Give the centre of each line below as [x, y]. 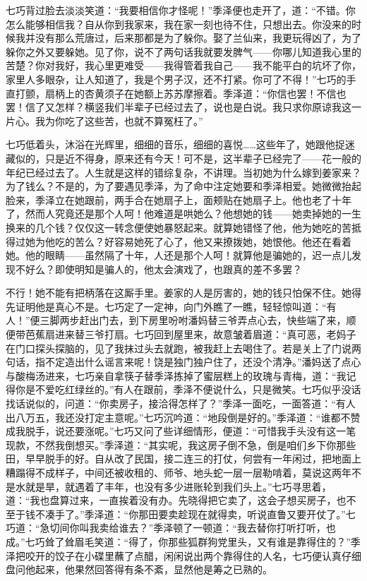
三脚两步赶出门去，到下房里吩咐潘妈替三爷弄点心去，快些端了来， [193, 320]
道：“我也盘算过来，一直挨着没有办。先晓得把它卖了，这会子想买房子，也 [176, 500]
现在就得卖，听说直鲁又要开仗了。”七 [272, 514]
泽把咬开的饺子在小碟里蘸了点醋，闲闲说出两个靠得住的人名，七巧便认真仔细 [183, 555]
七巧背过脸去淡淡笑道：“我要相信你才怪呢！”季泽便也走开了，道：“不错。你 [181, 10]
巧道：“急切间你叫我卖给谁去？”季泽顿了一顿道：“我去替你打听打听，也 [171, 528]
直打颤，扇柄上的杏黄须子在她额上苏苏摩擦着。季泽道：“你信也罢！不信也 [176, 93]
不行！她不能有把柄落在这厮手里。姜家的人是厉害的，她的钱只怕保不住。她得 [183, 293]
